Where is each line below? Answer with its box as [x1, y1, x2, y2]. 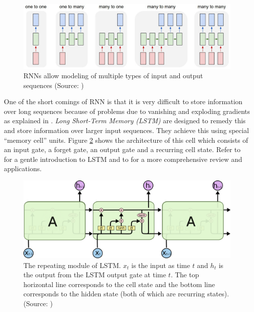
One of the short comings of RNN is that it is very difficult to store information [4, 96, 243, 107]
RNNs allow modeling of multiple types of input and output [23, 70, 203, 81]
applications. [4, 163, 42, 174]
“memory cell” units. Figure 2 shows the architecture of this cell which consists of [4, 134, 248, 145]
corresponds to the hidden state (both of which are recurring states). [23, 289, 229, 299]
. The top [170, 269, 199, 280]
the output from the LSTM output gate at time [23, 269, 166, 280]
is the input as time [131, 260, 190, 270]
